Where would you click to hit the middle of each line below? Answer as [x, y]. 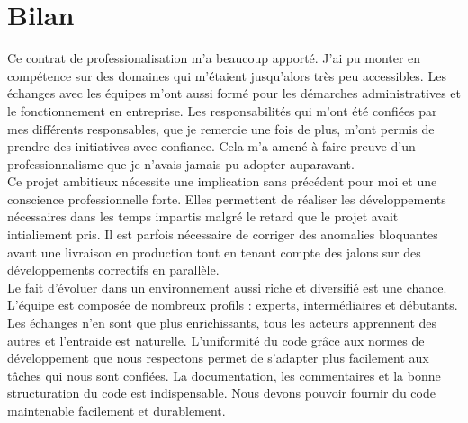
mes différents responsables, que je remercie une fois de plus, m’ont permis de [221, 128]
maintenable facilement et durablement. [117, 410]
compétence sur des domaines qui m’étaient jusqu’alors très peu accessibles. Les [227, 75]
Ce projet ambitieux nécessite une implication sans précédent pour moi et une [222, 181]
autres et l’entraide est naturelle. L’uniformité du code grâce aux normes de [216, 340]
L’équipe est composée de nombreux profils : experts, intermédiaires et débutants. [233, 305]
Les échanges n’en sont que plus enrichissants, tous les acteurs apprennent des [222, 323]
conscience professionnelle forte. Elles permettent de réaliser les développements [227, 198]
